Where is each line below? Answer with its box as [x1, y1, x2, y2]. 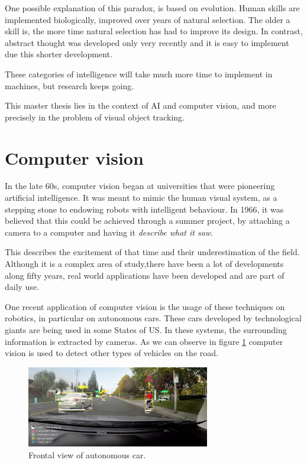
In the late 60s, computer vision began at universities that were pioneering [5, 180, 275, 192]
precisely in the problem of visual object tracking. [5, 110, 185, 123]
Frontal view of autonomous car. [28, 448, 146, 461]
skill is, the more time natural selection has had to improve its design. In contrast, [5, 25, 303, 37]
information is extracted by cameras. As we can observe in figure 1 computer [5, 335, 283, 347]
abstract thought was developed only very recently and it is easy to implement [5, 36, 289, 48]
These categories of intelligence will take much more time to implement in [5, 67, 273, 80]
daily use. [5, 281, 40, 293]
